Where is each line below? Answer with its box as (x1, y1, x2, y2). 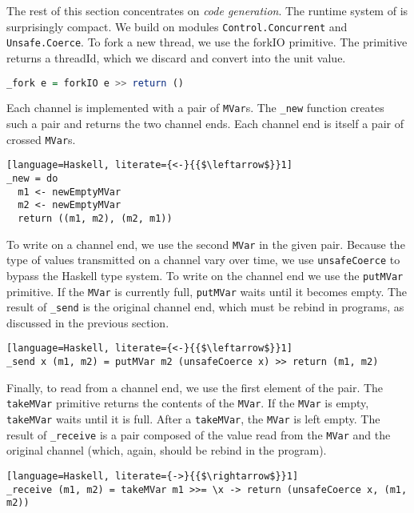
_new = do (6, 172, 58, 184)
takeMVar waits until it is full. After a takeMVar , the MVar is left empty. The (6, 411, 380, 427)
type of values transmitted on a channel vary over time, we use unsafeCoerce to (6, 251, 400, 268)
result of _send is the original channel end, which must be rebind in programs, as (6, 299, 404, 315)
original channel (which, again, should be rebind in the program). (6, 442, 327, 459)
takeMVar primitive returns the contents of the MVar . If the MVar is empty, (6, 395, 369, 411)
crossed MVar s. (6, 130, 76, 147)
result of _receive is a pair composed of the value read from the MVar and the (6, 426, 391, 443)
